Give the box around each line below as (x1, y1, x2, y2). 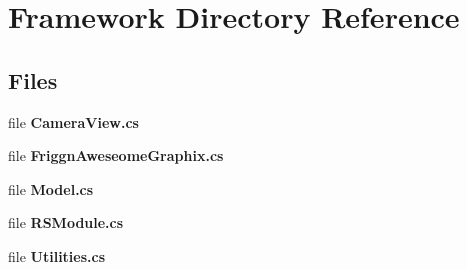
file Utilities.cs (8, 245, 106, 266)
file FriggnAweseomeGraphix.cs (8, 145, 224, 166)
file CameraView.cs (8, 111, 139, 132)
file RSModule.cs (8, 212, 124, 233)
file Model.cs (8, 178, 94, 199)
